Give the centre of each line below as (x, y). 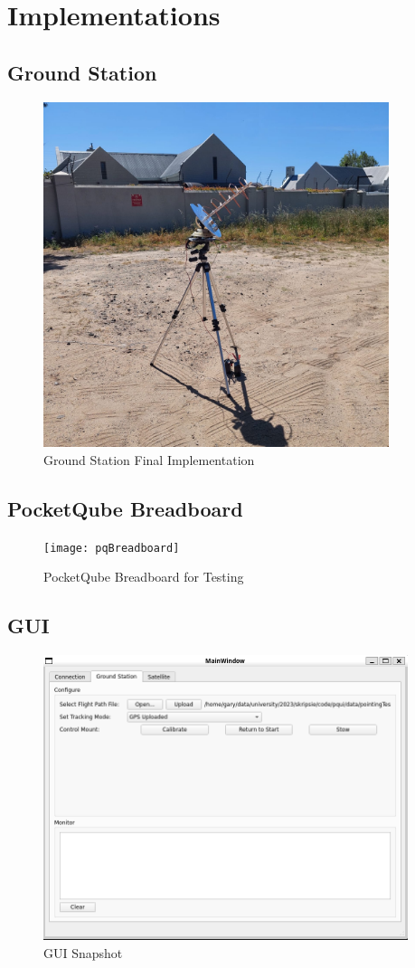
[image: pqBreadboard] (112, 548)
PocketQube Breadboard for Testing (144, 577)
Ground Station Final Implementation (149, 459)
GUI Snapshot (83, 952)
